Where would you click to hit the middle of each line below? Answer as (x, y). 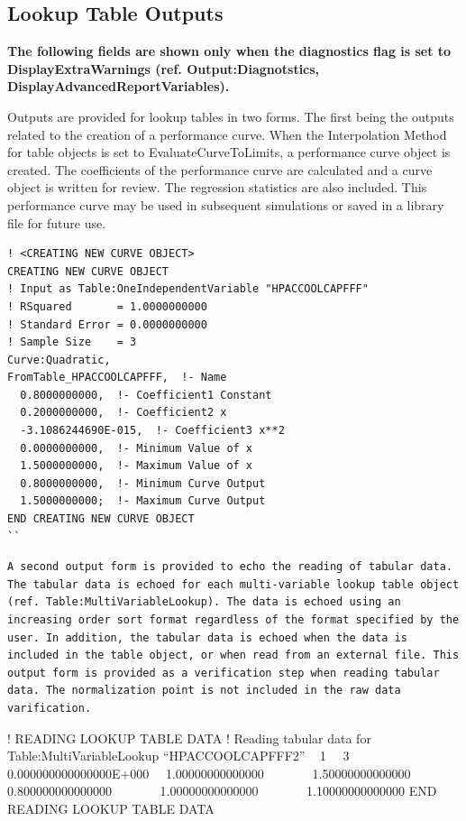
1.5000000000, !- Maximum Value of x (137, 466)
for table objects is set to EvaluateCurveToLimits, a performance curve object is (229, 152)
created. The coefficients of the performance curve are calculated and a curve (220, 169)
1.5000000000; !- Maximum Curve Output (143, 501)
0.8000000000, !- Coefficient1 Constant (146, 395)
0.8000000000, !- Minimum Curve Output (143, 483)
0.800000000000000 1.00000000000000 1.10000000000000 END (222, 791)
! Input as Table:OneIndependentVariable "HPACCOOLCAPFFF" (188, 289)
